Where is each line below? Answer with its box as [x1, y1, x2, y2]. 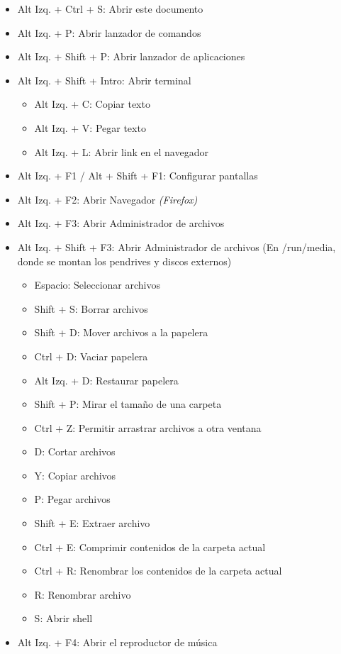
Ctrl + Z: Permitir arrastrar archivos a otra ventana [34, 420, 262, 435]
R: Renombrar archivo [34, 587, 131, 602]
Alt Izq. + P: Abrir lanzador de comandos [17, 25, 201, 40]
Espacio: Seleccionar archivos [34, 277, 160, 292]
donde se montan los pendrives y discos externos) [17, 253, 232, 268]
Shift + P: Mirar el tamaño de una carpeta [34, 397, 222, 411]
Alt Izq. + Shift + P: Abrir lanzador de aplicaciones [17, 49, 245, 64]
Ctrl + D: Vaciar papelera [34, 348, 148, 363]
